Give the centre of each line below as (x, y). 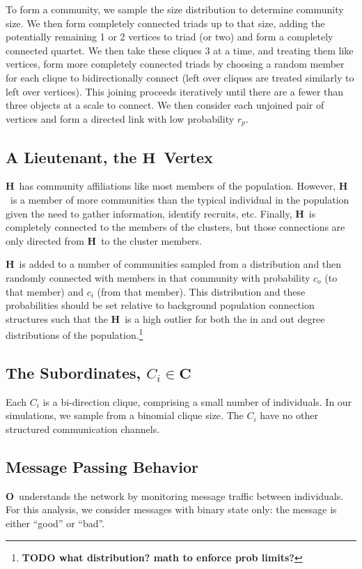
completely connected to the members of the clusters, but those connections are (175, 227)
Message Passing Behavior (102, 466)
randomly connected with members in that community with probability (158, 277)
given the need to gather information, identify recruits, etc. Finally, (149, 213)
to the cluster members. (152, 240)
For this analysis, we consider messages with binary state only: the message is (171, 509)
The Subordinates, (73, 372)
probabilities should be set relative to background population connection (160, 305)
